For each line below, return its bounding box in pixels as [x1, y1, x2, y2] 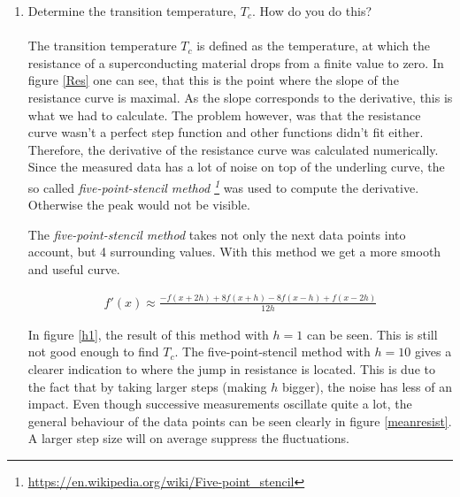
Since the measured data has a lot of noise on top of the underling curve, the [27, 157, 445, 176]
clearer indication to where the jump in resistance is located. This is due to [27, 359, 435, 378]
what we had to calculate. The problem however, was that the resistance [27, 105, 421, 124]
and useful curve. [27, 259, 120, 278]
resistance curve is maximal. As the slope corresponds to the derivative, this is [27, 88, 453, 106]
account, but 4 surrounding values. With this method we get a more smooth [27, 242, 441, 261]
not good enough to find [27, 342, 159, 361]
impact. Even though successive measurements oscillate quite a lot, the [27, 394, 412, 413]
